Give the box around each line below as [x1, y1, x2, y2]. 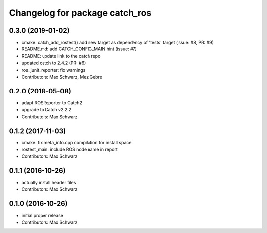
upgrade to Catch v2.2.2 [21, 107, 72, 113]
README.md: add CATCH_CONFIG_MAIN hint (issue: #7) [21, 46, 137, 52]
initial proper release [21, 212, 64, 218]
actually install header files [21, 180, 76, 186]
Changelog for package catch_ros [9, 7, 152, 18]
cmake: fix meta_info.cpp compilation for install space [21, 140, 132, 145]
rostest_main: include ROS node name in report [21, 146, 118, 152]
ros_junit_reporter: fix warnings [21, 67, 86, 73]
